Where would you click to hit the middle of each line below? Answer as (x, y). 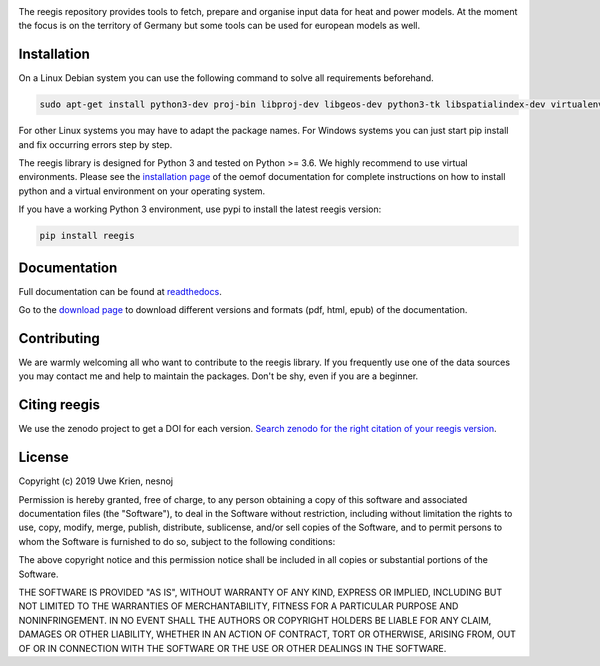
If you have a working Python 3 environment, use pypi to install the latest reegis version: (200, 209)
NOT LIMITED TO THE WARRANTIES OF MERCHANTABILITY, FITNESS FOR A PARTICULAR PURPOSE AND (238, 606)
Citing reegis (59, 405)
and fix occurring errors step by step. (95, 144)
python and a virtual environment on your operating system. (142, 191)
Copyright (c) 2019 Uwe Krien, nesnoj (96, 481)
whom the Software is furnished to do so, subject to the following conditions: (177, 541)
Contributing (59, 338)
